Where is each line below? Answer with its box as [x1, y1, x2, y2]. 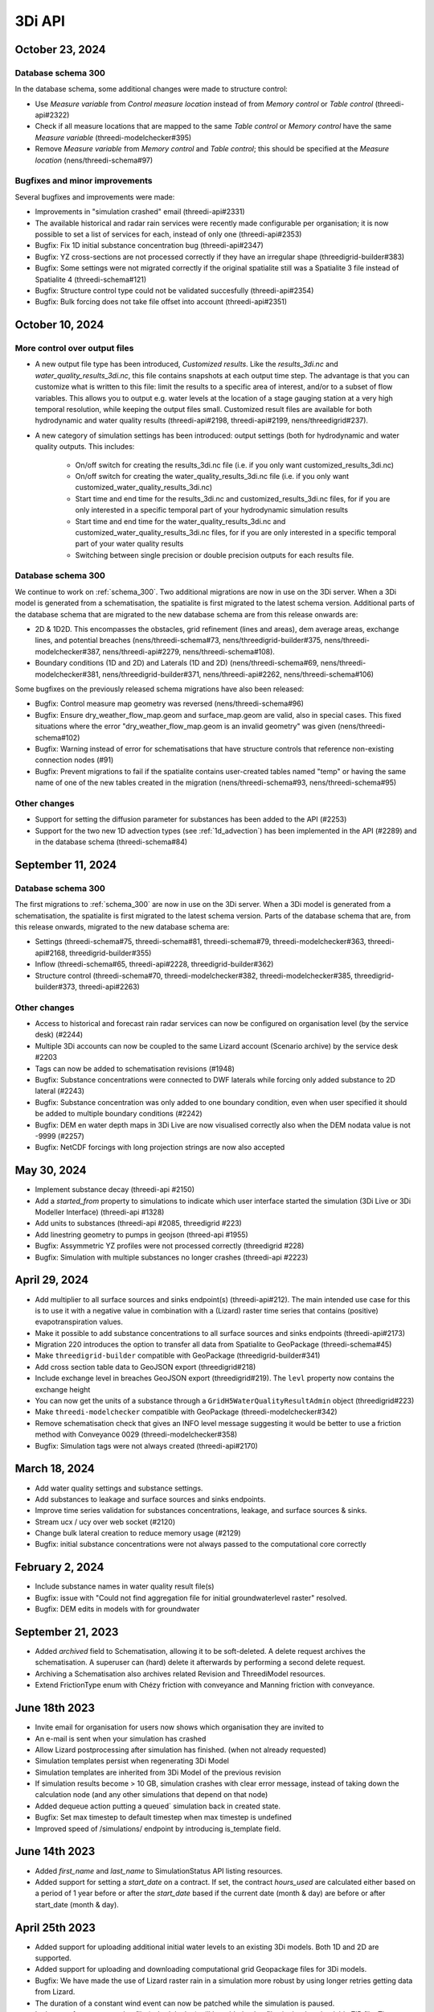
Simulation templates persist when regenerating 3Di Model [35, 1756, 229, 1766]
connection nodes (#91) [35, 755, 114, 765]
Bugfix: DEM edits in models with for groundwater [35, 1604, 200, 1614]
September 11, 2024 [14, 858, 117, 872]
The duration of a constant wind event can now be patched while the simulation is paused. [35, 1998, 335, 2008]
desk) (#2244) [35, 1030, 84, 1040]
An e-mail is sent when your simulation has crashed [35, 1734, 207, 1743]
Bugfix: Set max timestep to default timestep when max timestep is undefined [35, 1812, 293, 1822]
